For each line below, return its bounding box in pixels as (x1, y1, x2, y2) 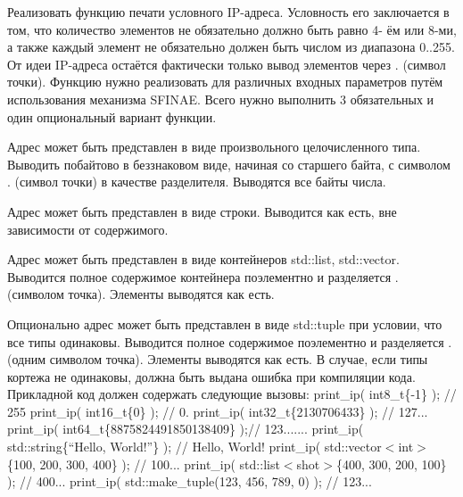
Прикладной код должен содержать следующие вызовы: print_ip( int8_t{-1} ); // (7, 385, 457, 403)
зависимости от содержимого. (7, 220, 169, 238)
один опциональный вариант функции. (7, 107, 217, 126)
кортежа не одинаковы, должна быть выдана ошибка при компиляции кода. (7, 367, 416, 385)
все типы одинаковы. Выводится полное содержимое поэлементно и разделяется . (7, 332, 452, 351)
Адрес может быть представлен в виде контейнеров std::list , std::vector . (7, 250, 400, 269)
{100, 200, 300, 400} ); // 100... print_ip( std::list (7, 454, 280, 473)
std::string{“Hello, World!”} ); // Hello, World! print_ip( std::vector (7, 437, 382, 456)
